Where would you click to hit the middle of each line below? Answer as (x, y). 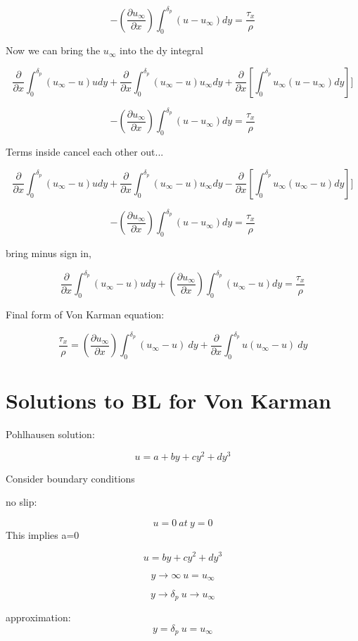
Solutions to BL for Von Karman (168, 400)
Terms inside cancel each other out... (85, 152)
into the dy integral (161, 50)
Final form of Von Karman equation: (85, 314)
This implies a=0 (43, 534)
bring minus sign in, (49, 253)
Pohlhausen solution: (50, 434)
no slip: (21, 502)
